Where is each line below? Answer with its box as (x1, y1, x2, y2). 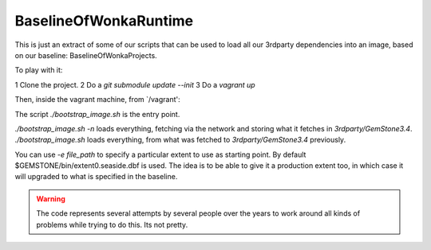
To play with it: (14, 65, 63, 75)
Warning (36, 193, 65, 203)
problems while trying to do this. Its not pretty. (36, 220, 188, 229)
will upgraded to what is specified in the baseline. (14, 172, 178, 182)
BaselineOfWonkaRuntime (14, 12, 194, 29)
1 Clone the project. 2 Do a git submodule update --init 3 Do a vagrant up (14, 80, 255, 89)
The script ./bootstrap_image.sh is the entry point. (14, 109, 180, 119)
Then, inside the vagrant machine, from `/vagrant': (14, 95, 180, 104)
